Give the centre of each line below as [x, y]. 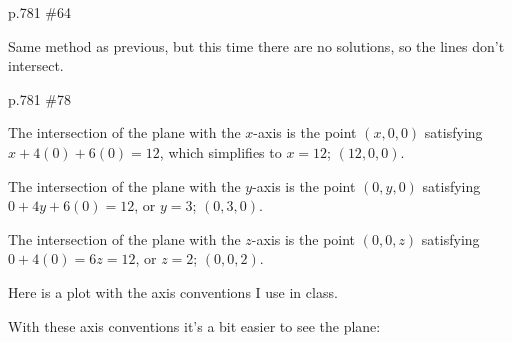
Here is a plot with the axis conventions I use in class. [173, 291]
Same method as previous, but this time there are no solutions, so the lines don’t [256, 45]
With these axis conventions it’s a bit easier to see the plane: [194, 325]
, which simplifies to [220, 151]
